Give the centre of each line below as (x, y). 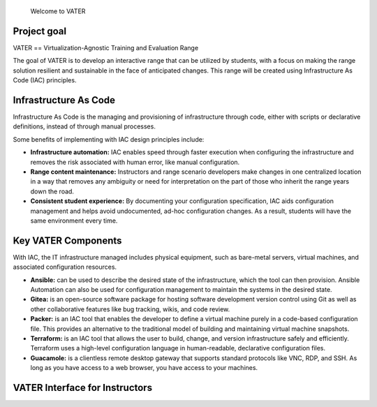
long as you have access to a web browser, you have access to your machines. (144, 368)
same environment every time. (74, 221)
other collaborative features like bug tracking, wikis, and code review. (130, 309)
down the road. (52, 191)
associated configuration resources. (65, 267)
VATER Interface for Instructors (83, 387)
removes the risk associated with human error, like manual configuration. (135, 162)
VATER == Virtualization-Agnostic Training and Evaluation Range (106, 47)
